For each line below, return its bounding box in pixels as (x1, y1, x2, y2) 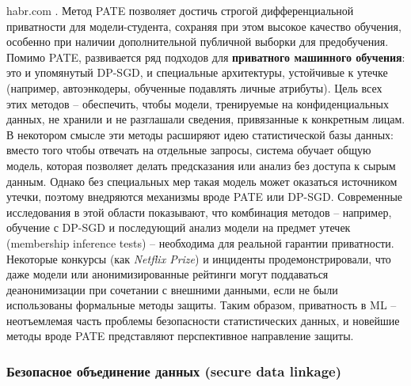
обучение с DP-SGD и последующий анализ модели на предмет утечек (6, 219, 351, 236)
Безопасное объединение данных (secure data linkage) (6, 361, 342, 380)
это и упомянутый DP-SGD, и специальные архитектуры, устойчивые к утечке (6, 64, 388, 81)
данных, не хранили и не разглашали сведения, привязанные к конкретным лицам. (6, 111, 405, 127)
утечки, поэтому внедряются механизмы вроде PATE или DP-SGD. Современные (6, 188, 403, 205)
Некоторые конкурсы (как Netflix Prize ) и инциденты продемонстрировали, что (6, 250, 391, 267)
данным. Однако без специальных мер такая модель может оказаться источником (6, 172, 398, 189)
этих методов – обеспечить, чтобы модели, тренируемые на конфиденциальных (6, 95, 390, 112)
